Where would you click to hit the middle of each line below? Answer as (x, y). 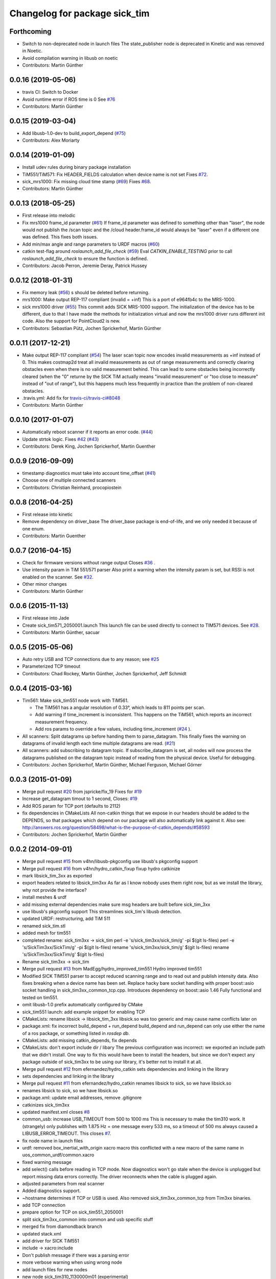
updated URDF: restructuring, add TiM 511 (66, 919)
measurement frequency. (62, 722)
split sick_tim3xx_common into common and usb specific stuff (88, 1219)
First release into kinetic (47, 514)
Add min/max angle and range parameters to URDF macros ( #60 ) (91, 244)
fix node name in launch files (53, 1140)
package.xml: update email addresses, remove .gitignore (82, 1098)
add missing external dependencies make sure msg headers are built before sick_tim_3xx (116, 904)
